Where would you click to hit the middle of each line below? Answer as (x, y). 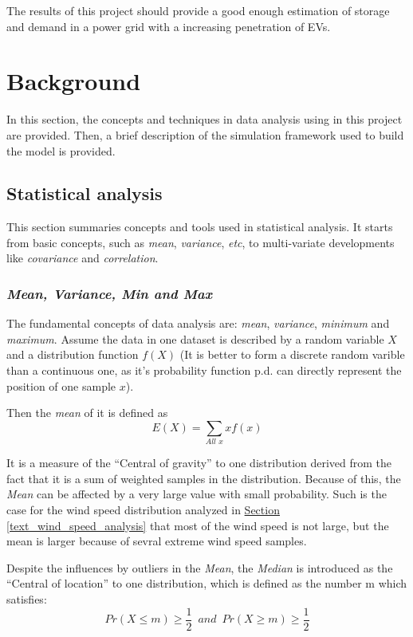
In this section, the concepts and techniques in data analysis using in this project (205, 119)
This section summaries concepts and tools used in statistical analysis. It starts (200, 227)
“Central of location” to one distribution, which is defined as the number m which (207, 583)
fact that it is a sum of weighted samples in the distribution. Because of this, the (204, 478)
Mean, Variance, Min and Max (109, 293)
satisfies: (27, 598)
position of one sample (61, 385)
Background (74, 81)
